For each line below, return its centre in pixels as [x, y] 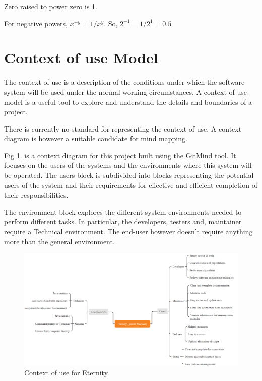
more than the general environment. [59, 241]
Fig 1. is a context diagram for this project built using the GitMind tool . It [120, 155]
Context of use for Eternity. [67, 373]
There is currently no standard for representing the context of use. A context [123, 128]
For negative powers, [36, 23]
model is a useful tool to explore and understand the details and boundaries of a [128, 102]
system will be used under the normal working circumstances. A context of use [126, 91]
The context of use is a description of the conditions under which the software [124, 82]
